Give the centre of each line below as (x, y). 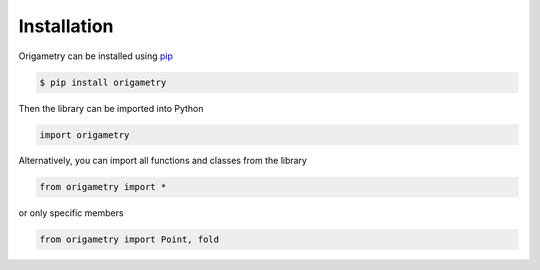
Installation (66, 26)
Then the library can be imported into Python (111, 108)
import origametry (84, 134)
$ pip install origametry (103, 82)
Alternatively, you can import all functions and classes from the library (162, 161)
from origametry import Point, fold (129, 239)
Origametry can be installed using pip (96, 56)
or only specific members (71, 213)
